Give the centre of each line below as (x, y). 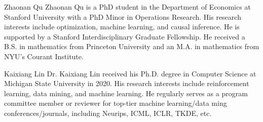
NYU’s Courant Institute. (44, 56)
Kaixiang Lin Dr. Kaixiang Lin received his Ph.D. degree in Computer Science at (130, 73)
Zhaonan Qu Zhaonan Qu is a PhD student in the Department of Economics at (127, 7)
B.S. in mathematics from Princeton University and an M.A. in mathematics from (132, 46)
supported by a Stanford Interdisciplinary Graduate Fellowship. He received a (125, 36)
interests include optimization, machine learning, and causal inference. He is (122, 27)
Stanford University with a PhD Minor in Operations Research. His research (123, 16)
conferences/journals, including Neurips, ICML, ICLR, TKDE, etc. (108, 113)
